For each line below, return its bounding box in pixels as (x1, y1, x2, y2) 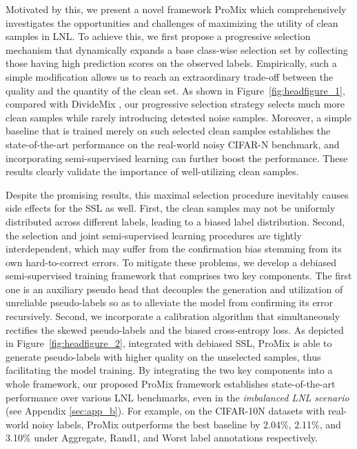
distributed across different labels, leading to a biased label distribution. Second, (6, 214, 345, 228)
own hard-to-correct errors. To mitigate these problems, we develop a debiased (6, 255, 337, 269)
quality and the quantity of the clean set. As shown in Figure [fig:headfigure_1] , (6, 83, 345, 97)
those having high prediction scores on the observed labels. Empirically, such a (6, 56, 337, 70)
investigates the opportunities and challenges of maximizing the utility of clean (6, 15, 338, 30)
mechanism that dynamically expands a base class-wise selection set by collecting (6, 42, 348, 57)
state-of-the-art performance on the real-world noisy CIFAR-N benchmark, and (6, 137, 340, 151)
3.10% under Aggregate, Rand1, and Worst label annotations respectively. (6, 430, 318, 445)
